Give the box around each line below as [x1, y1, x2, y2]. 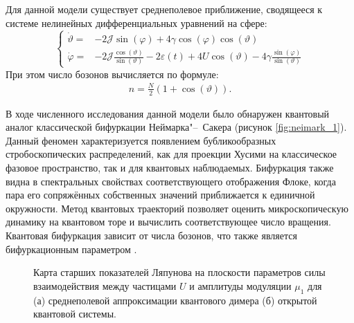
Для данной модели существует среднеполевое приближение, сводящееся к [6, 2, 323, 16]
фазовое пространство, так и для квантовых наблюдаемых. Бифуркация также [6, 160, 334, 175]
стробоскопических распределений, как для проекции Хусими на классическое [6, 147, 337, 161]
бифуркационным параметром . [6, 241, 137, 256]
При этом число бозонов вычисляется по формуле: [6, 66, 219, 81]
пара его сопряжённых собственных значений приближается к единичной [6, 187, 315, 202]
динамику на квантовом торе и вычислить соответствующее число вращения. [6, 214, 331, 229]
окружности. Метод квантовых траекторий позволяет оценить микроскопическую [6, 201, 348, 215]
